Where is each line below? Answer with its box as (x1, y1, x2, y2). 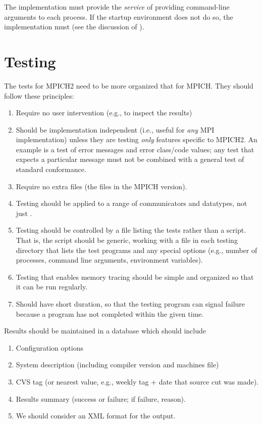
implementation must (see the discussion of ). (4, 21, 144, 32)
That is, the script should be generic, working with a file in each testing (16, 235, 238, 245)
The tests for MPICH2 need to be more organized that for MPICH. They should (4, 80, 253, 91)
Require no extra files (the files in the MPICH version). (16, 181, 187, 191)
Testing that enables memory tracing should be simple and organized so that (16, 271, 254, 282)
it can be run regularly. (16, 281, 88, 292)
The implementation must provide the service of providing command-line (4, 2, 230, 12)
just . (16, 207, 32, 218)
